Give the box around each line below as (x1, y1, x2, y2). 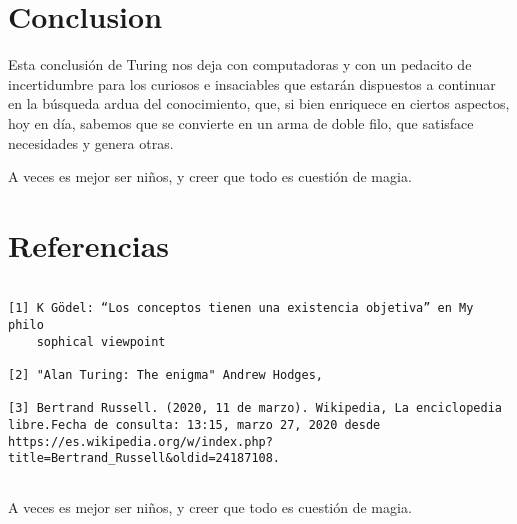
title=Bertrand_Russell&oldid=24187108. (8, 451, 281, 466)
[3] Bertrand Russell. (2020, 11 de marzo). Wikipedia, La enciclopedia (8, 401, 502, 416)
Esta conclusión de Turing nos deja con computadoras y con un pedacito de (8, 54, 472, 75)
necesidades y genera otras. (8, 132, 174, 153)
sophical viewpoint (36, 334, 166, 349)
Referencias (8, 224, 170, 265)
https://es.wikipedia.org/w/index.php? (8, 434, 273, 449)
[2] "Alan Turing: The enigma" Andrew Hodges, (8, 368, 323, 383)
